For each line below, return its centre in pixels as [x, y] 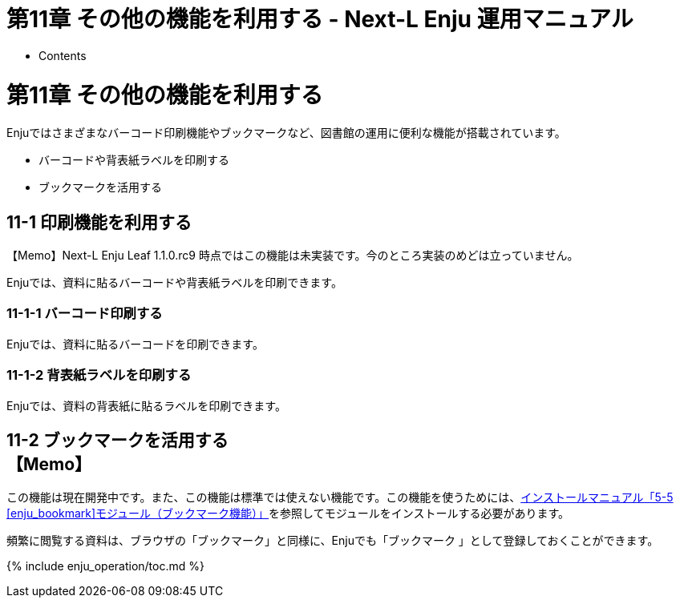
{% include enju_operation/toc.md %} [105, 566]
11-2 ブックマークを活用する [117, 441]
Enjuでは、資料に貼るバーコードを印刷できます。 [135, 344]
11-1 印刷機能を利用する [99, 222]
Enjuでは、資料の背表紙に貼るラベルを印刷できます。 [146, 405]
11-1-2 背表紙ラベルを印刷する [99, 375]
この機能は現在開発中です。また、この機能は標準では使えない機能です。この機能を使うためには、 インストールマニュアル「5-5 [340, 497]
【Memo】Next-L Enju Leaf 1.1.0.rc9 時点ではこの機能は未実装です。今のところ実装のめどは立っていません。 [293, 256]
